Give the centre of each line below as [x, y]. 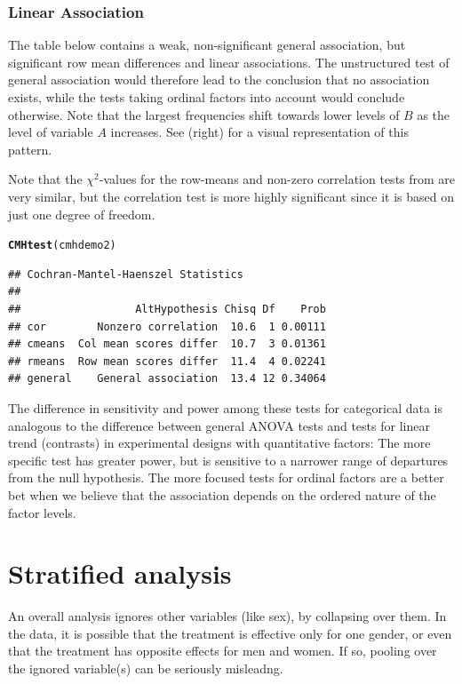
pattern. [30, 149]
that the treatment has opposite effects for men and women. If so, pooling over [223, 651]
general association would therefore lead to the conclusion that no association [219, 80]
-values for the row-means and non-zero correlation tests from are [277, 179]
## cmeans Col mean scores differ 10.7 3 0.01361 [167, 344]
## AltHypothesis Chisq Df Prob [167, 309]
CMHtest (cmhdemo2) [62, 246]
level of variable [51, 132]
